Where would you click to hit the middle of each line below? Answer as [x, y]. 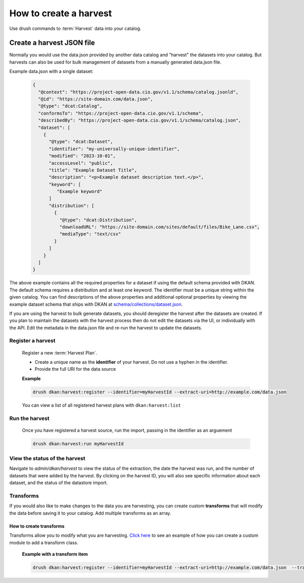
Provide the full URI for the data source [75, 369]
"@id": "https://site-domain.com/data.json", [96, 99]
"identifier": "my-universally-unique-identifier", [114, 149]
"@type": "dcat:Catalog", [70, 106]
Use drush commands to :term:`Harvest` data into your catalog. [75, 28]
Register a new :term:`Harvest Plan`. [60, 352]
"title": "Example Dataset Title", [93, 170]
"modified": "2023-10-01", [82, 156]
